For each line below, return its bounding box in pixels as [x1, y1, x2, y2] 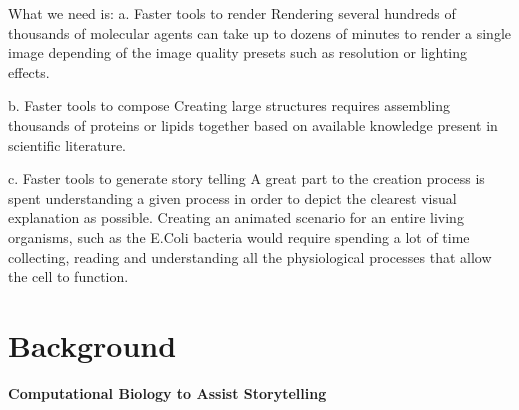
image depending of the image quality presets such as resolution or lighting [8, 42, 468, 63]
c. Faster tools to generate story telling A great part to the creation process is [8, 168, 485, 189]
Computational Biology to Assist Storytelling [8, 382, 327, 403]
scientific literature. [8, 134, 126, 155]
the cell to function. [8, 266, 129, 287]
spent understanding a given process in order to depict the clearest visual [8, 187, 457, 208]
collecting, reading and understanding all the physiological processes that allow [8, 246, 492, 267]
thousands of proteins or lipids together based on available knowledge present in [8, 114, 498, 135]
